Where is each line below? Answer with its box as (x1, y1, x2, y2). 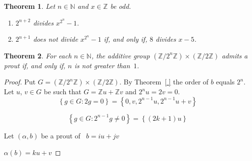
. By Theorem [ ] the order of (119, 77, 209, 87)
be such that (44, 86, 82, 97)
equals (216, 77, 235, 87)
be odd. (110, 1, 131, 11)
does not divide (33, 34, 78, 44)
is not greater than (74, 60, 130, 70)
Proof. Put (4, 77, 36, 87)
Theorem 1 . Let (4, 1, 56, 11)
